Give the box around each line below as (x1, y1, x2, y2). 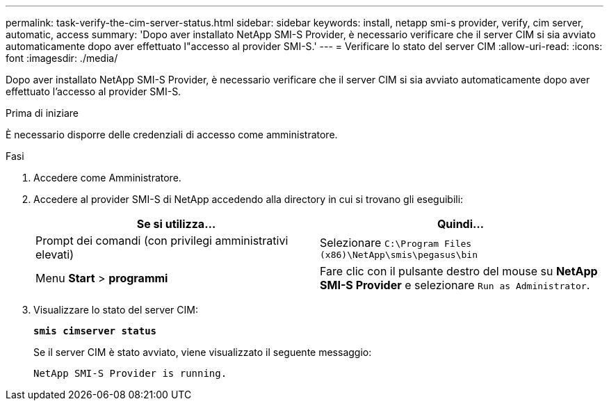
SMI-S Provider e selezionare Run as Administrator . (320, 278, 590, 292)
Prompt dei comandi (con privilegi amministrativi (35, 234, 289, 247)
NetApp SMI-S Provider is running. (33, 368, 227, 379)
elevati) (35, 247, 74, 261)
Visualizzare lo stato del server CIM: (33, 304, 198, 316)
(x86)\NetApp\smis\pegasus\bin (320, 249, 478, 260)
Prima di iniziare (6, 107, 79, 119)
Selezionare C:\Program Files (320, 235, 472, 250)
